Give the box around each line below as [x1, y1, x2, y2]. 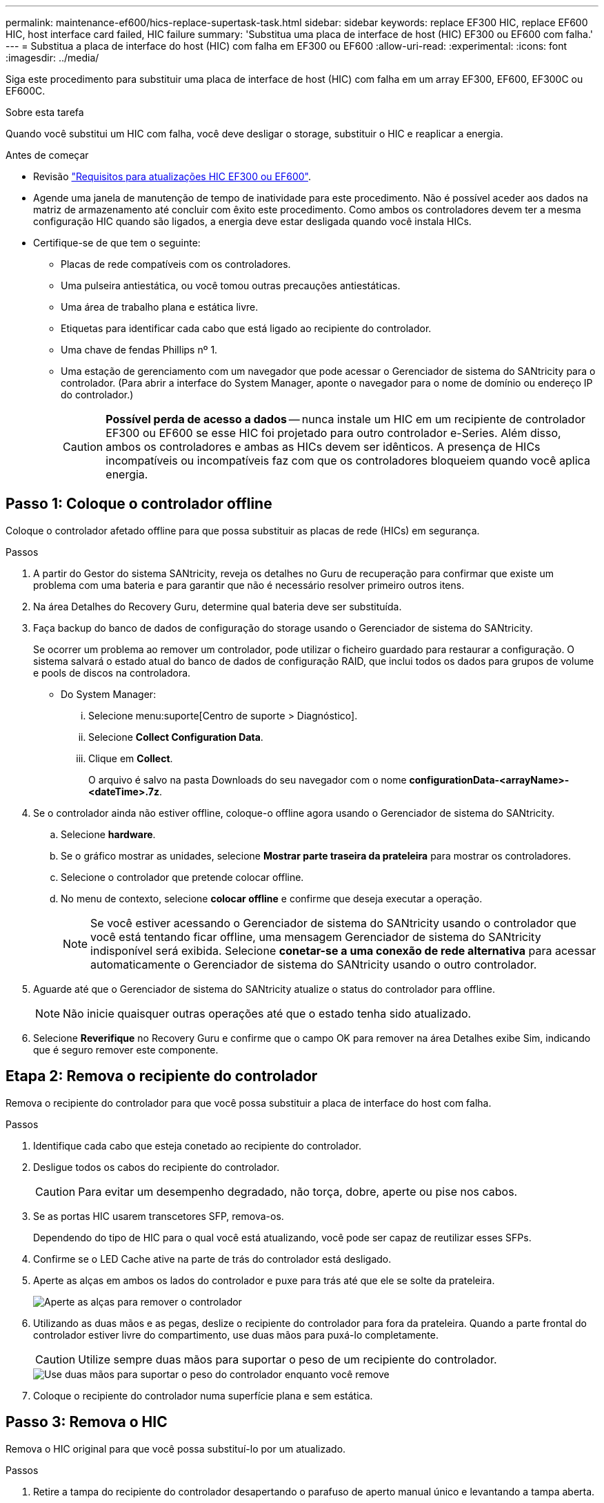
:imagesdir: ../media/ [6, 52, 99, 64]
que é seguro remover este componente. [33, 1043, 219, 1056]
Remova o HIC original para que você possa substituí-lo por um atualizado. [6, 1442, 346, 1455]
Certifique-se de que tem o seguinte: [33, 237, 201, 249]
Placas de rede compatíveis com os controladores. [61, 258, 291, 270]
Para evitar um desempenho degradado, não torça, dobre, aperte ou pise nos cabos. [78, 1184, 518, 1199]
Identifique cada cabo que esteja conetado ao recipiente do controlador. [33, 1139, 362, 1152]
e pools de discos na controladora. [33, 666, 191, 679]
